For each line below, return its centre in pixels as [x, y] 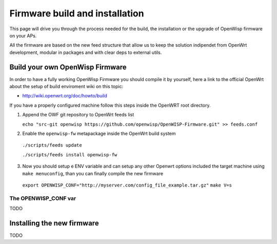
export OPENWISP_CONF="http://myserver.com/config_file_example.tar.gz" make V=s [127, 185]
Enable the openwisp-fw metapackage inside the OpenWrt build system [99, 133]
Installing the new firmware [54, 223]
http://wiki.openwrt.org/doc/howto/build [65, 96]
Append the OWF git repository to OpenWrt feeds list [78, 115]
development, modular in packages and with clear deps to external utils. [86, 52]
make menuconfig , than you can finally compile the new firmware [93, 173]
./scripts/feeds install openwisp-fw [70, 155]
